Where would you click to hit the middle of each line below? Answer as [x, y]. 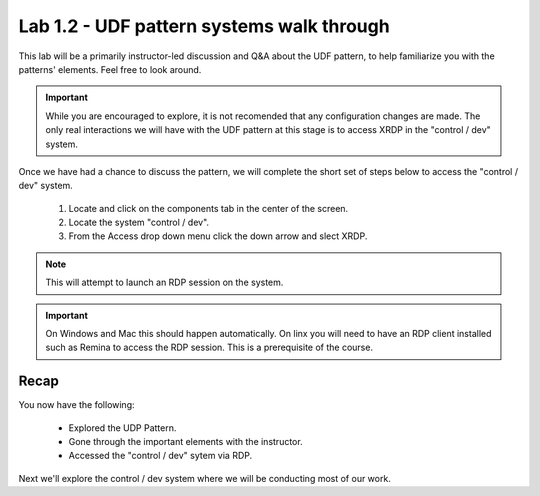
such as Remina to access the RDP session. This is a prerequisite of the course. [209, 347]
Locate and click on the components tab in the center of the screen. [208, 208]
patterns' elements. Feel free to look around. [110, 69]
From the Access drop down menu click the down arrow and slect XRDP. [218, 236]
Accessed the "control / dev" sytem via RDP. [160, 456]
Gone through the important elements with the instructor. [186, 442]
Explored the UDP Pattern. [122, 427]
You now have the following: [76, 405]
